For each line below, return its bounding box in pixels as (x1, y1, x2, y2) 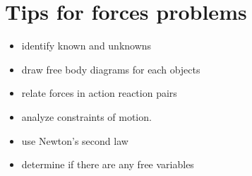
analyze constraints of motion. (21, 109, 152, 124)
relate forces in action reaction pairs (21, 86, 177, 100)
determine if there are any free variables (21, 157, 194, 172)
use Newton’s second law (21, 133, 128, 148)
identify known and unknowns (21, 38, 152, 53)
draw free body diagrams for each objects (21, 61, 200, 76)
